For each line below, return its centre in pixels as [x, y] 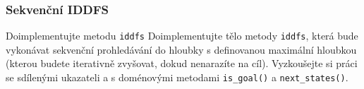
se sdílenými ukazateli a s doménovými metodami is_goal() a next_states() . [177, 77]
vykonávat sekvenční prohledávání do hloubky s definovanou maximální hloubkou [181, 49]
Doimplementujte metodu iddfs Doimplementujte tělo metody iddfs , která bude [182, 36]
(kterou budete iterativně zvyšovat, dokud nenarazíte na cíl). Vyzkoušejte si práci [182, 63]
